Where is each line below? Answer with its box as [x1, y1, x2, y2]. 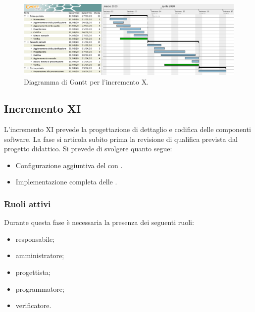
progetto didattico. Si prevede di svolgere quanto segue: [4, 143, 172, 154]
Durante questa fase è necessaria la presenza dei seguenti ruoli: [4, 217, 194, 227]
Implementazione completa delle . [15, 177, 117, 187]
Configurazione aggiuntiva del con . [15, 160, 123, 170]
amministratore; [15, 250, 64, 261]
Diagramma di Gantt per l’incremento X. [24, 77, 149, 87]
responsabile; [15, 233, 55, 244]
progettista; [15, 267, 51, 277]
